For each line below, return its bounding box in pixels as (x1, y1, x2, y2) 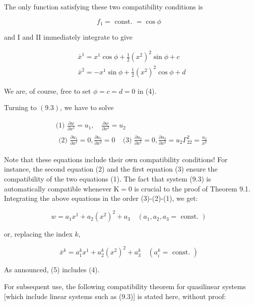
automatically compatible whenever (4, 183, 112, 193)
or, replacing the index (4, 229, 73, 239)
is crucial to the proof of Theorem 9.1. (134, 183, 251, 193)
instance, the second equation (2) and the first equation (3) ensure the (4, 164, 218, 174)
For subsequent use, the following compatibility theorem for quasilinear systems (4, 281, 246, 291)
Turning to (4, 102, 37, 113)
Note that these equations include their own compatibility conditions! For (4, 154, 228, 164)
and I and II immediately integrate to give (4, 32, 133, 42)
